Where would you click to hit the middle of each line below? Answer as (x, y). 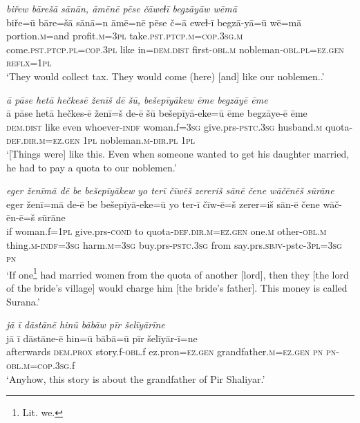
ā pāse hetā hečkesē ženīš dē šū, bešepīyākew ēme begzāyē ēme (137, 99)
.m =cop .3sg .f (48, 365)
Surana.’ (23, 301)
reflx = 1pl (29, 63)
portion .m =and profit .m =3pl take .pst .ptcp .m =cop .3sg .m (125, 36)
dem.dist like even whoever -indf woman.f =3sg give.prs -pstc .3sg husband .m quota (178, 126)
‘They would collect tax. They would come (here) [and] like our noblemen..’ (165, 76)
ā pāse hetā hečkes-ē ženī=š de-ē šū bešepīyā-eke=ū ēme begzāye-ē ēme (157, 113)
